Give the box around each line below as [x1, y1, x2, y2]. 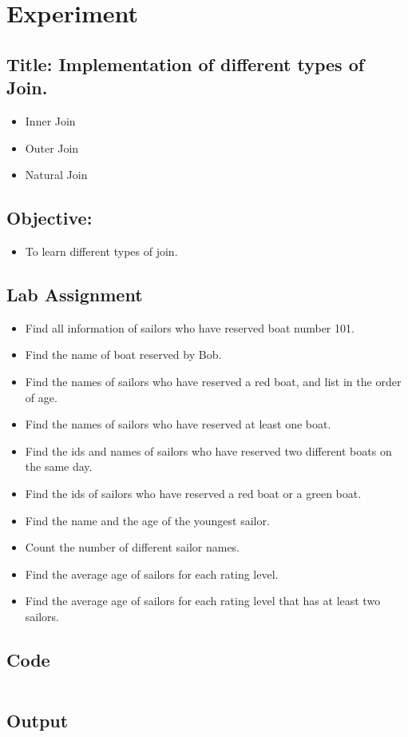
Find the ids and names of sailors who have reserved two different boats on [25, 442, 392, 459]
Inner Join [25, 112, 76, 129]
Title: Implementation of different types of [6, 51, 365, 76]
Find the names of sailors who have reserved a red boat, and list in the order [25, 372, 402, 389]
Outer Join [25, 139, 79, 156]
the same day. [25, 458, 93, 475]
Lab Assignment [6, 281, 143, 306]
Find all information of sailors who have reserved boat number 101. [25, 319, 355, 336]
